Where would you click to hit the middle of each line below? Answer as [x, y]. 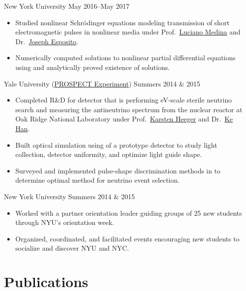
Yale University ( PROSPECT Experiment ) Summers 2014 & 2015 [102, 83]
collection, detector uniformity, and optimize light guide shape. [109, 154]
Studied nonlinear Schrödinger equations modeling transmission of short [123, 22]
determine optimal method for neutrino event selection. [97, 180]
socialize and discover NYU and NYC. [72, 248]
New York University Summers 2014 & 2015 [69, 196]
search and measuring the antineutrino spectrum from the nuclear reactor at [129, 109]
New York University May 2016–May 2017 [67, 6]
